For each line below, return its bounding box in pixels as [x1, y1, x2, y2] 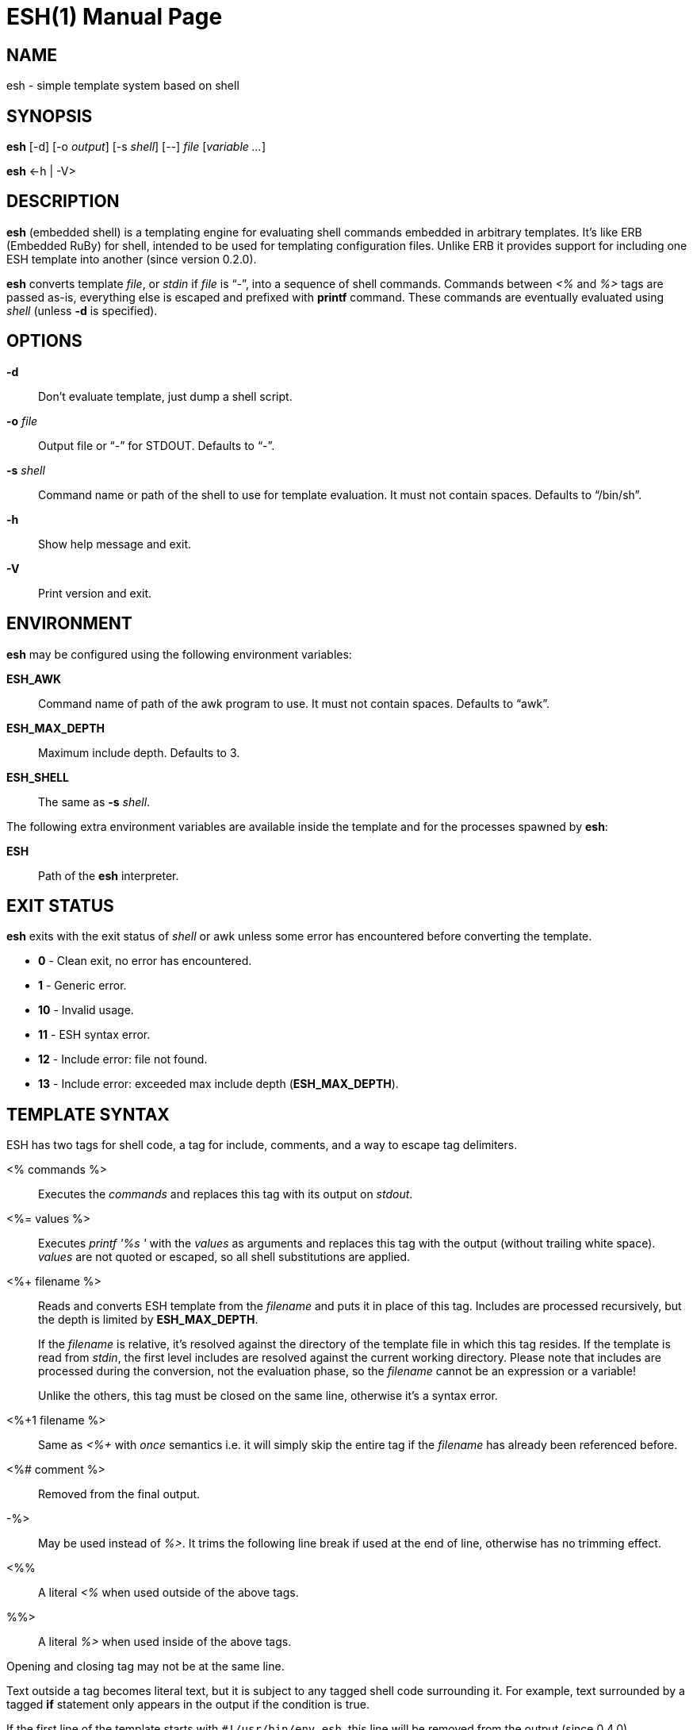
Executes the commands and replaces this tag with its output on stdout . [38, 1187, 413, 1201]
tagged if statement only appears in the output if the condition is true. [6, 1697, 369, 1712]
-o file [6, 413, 38, 428]
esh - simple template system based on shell [6, 79, 239, 93]
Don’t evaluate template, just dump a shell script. [38, 389, 293, 403]
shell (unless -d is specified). [6, 303, 158, 317]
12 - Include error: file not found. [38, 1052, 208, 1067]
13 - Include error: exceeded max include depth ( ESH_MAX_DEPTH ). [38, 1077, 399, 1091]
